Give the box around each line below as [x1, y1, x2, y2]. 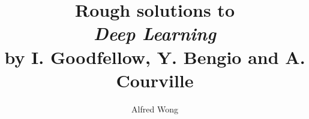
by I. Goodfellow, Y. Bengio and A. [4, 44, 305, 69]
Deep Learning [94, 21, 216, 46]
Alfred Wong [131, 102, 178, 115]
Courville [116, 68, 194, 92]
